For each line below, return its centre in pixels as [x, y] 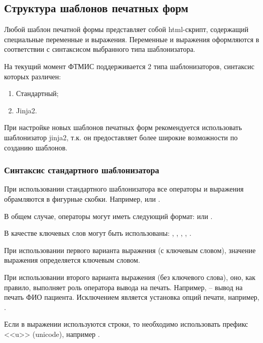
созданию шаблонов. [36, 147]
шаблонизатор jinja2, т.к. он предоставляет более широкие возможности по [121, 137]
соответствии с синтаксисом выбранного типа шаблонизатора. [100, 49]
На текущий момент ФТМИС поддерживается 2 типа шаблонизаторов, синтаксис [129, 66]
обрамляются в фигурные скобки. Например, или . [82, 198]
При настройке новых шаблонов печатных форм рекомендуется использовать [123, 127]
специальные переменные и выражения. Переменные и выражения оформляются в [132, 39]
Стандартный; [37, 93]
